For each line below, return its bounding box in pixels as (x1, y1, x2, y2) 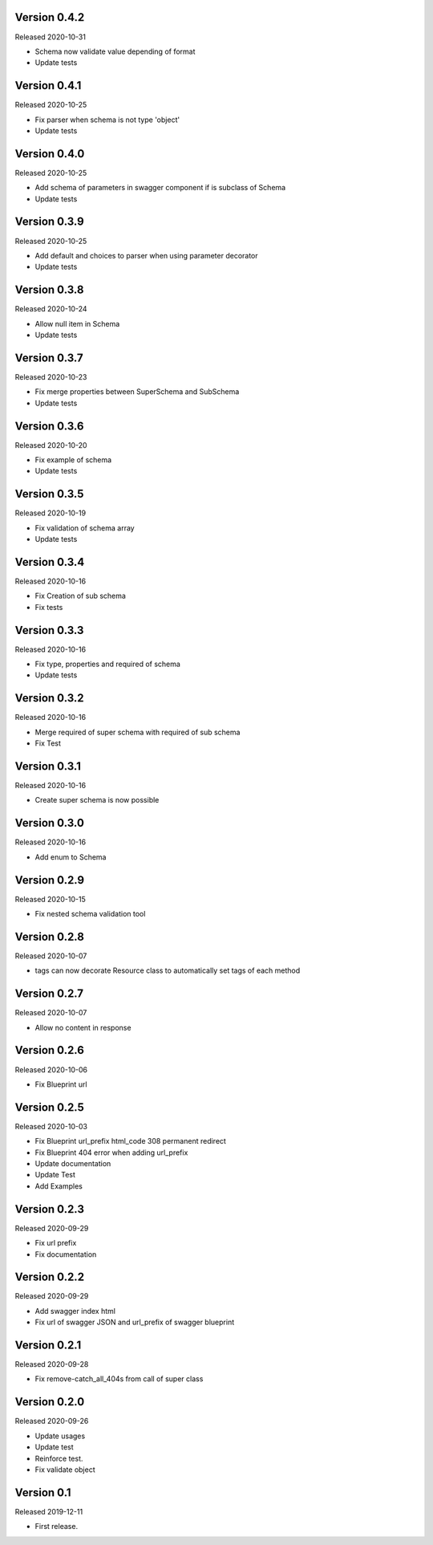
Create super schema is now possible (34, 795, 160, 805)
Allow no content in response (34, 1023, 132, 1032)
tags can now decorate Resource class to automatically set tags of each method (34, 966, 301, 975)
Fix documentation (34, 1249, 97, 1259)
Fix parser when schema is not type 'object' (34, 115, 180, 124)
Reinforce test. (34, 1454, 83, 1463)
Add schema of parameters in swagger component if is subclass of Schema (34, 183, 286, 193)
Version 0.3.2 (14, 691, 84, 705)
